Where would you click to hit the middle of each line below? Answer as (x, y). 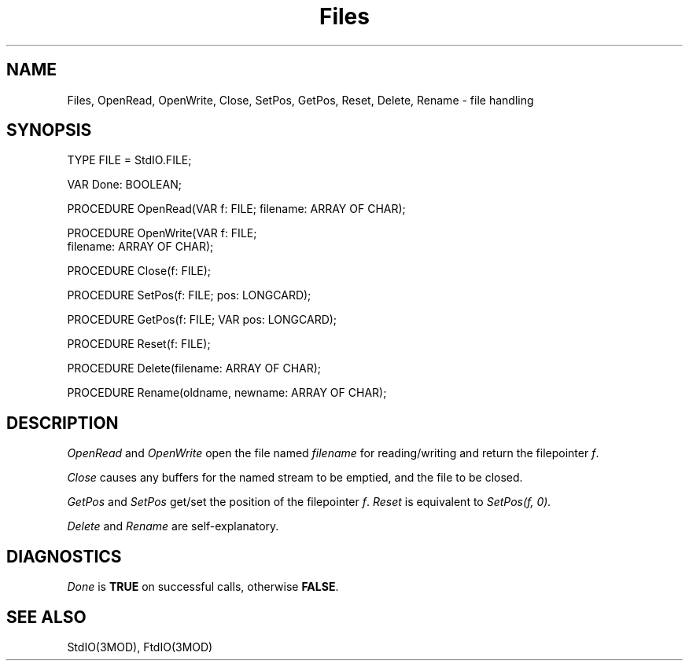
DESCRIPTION (63, 423)
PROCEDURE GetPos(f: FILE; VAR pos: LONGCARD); (202, 320)
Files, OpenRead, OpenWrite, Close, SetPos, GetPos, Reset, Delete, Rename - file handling (300, 100)
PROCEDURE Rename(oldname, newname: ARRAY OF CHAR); (227, 393)
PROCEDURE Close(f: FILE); (139, 271)
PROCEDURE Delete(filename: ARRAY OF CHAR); (194, 368)
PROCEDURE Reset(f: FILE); (139, 344)
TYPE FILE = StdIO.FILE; (129, 160)
